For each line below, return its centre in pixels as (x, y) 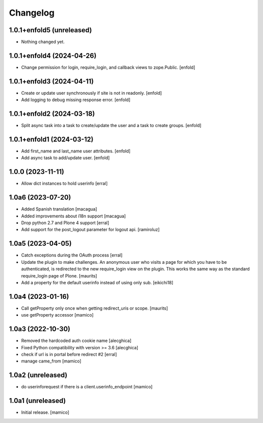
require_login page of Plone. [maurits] (59, 275)
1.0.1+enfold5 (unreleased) (50, 30)
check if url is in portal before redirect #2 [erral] (69, 354)
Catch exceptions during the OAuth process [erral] (72, 255)
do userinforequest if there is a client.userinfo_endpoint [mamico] (87, 387)
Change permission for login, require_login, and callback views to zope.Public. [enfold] (108, 67)
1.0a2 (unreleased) (38, 375)
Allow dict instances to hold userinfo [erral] (65, 184)
